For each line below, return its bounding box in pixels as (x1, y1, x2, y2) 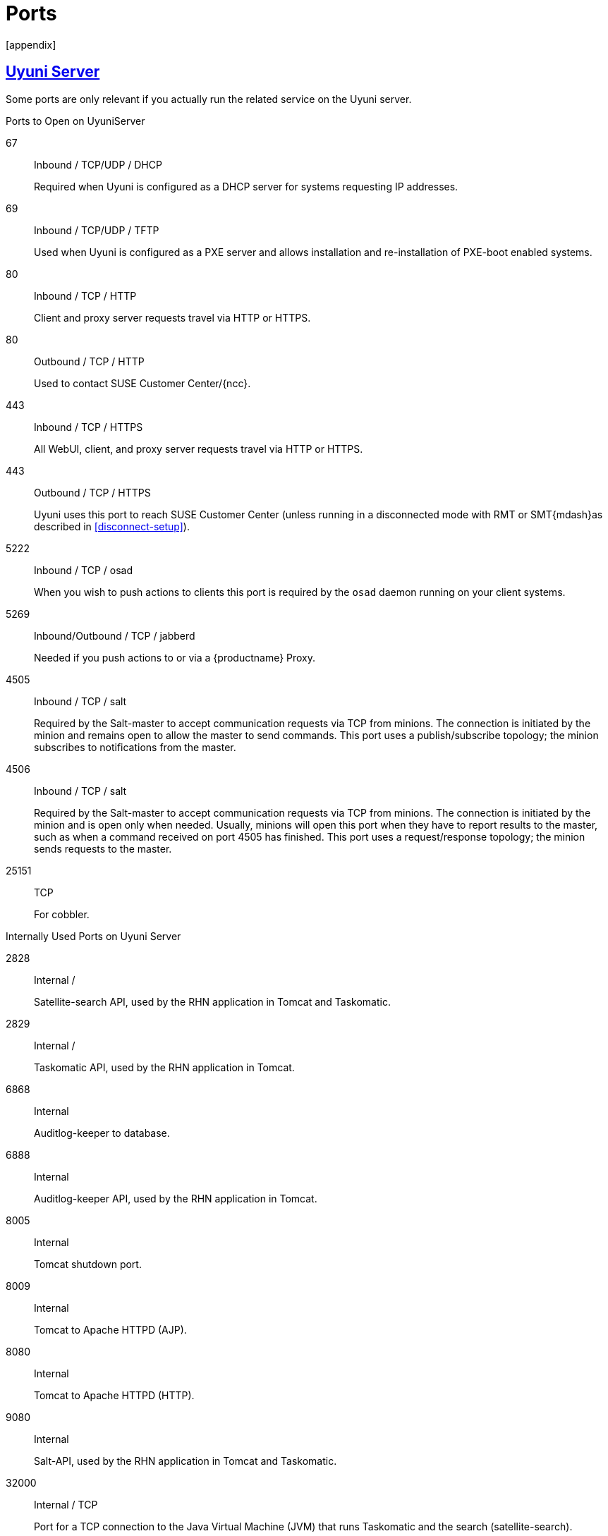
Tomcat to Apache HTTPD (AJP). (34, 1323, 187, 1336)
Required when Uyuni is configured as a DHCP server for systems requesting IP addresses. (34, 180, 458, 193)
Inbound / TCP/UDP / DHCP (34, 158, 162, 171)
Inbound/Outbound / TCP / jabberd (34, 629, 195, 642)
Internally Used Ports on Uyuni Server (6, 929, 181, 942)
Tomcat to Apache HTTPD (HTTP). (34, 1389, 195, 1401)
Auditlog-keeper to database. (34, 1126, 170, 1139)
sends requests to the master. (34, 842, 172, 855)
